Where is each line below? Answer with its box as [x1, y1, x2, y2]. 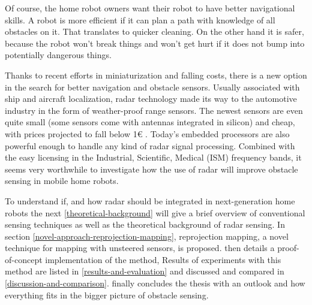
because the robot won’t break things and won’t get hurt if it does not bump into [5, 37, 305, 49]
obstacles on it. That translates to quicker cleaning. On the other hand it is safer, [5, 25, 304, 38]
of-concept [5, 253, 43, 265]
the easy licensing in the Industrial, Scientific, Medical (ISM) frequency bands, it [5, 151, 302, 164]
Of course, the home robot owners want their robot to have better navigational [5, 2, 295, 14]
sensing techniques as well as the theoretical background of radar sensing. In [5, 218, 285, 231]
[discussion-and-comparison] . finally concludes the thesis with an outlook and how [5, 277, 305, 289]
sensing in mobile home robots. [5, 174, 119, 187]
